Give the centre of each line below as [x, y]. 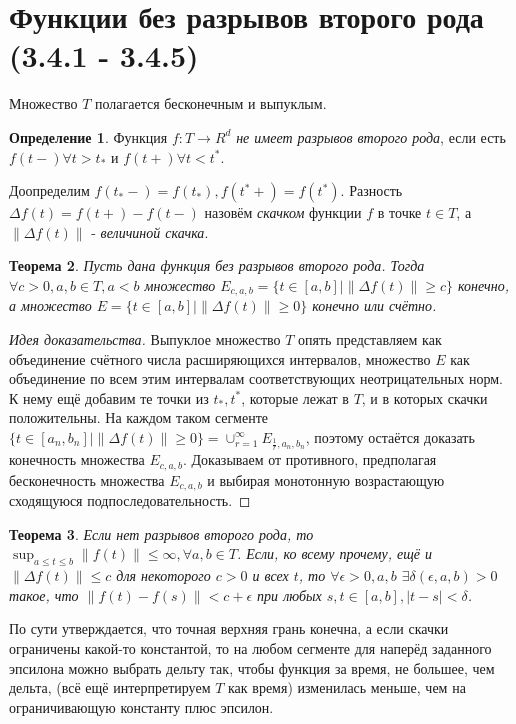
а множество [50, 305]
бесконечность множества [87, 479]
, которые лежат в [295, 397]
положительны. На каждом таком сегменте [139, 417]
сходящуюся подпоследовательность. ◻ [130, 500]
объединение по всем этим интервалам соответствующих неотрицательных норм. [256, 378]
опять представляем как [370, 338]
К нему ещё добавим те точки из [109, 397]
